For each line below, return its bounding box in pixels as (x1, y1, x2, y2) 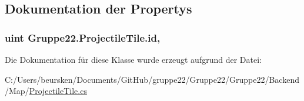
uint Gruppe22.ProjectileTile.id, (5, 30, 161, 45)
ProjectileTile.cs (29, 85, 87, 97)
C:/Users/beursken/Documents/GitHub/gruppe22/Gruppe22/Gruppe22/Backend (5, 73, 299, 85)
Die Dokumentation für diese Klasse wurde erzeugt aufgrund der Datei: (5, 53, 262, 65)
